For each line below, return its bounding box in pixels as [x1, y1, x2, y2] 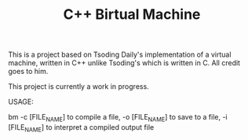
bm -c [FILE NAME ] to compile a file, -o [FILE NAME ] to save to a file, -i [8, 112, 228, 123]
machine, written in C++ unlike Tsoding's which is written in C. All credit [8, 58, 241, 68]
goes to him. [8, 67, 49, 76]
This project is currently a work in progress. [8, 82, 149, 91]
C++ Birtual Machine [63, 6, 201, 24]
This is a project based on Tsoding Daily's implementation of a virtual [8, 50, 232, 60]
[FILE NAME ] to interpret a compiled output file [8, 122, 155, 134]
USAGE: [8, 97, 34, 107]
